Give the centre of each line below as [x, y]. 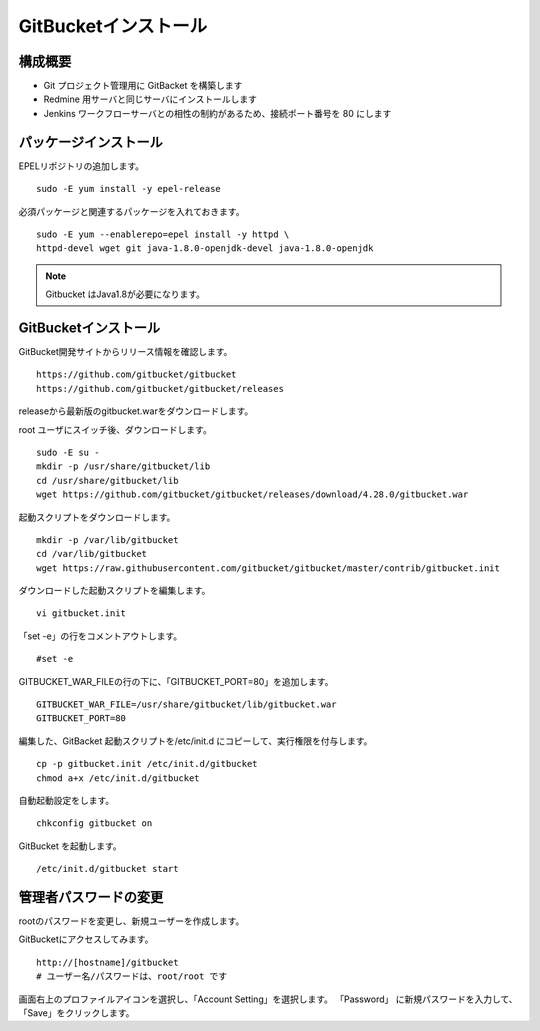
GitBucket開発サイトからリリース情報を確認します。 [125, 351]
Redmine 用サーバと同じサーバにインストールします [150, 99]
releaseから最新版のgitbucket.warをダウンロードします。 [136, 411]
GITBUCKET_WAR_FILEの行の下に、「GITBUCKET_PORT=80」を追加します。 [176, 681]
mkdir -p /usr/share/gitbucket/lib [123, 466]
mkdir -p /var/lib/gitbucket [107, 539]
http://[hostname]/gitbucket [107, 962]
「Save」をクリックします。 [76, 1013]
